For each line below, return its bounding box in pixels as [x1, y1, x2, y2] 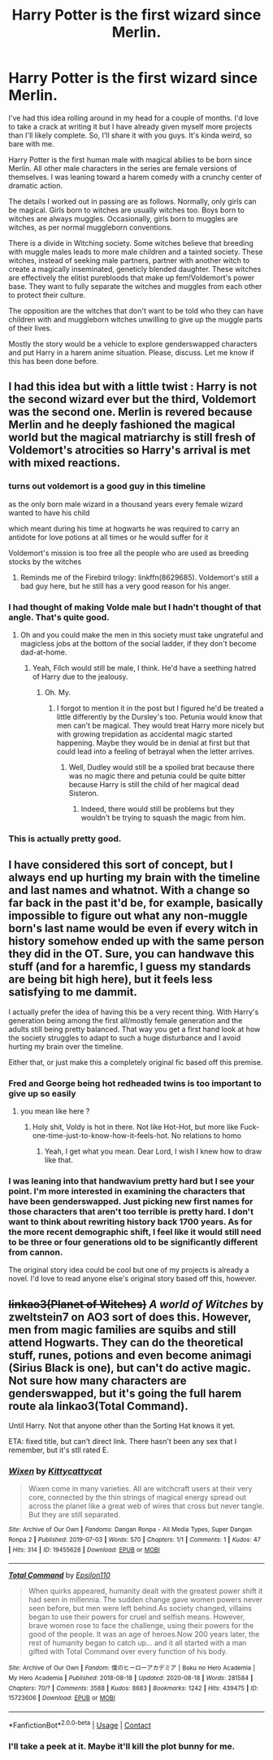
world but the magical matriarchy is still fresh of [8, 431, 256, 444]
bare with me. [8, 138, 54, 148]
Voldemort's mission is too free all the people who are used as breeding [8, 548, 249, 558]
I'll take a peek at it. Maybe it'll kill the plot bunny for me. [8, 1740, 236, 1752]
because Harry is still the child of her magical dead [68, 779, 240, 789]
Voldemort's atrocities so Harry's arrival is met [8, 444, 251, 458]
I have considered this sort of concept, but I [8, 858, 233, 872]
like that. [44, 1154, 73, 1165]
